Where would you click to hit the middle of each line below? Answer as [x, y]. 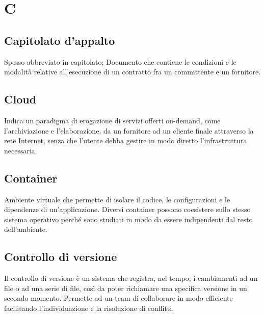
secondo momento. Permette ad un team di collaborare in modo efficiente [118, 298]
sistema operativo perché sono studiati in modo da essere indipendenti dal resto [128, 219]
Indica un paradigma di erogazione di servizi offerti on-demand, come [112, 120]
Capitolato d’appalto [60, 40]
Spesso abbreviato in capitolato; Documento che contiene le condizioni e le [120, 61]
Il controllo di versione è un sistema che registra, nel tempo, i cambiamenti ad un [131, 278]
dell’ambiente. [26, 229]
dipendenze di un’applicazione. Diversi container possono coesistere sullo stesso [127, 209]
